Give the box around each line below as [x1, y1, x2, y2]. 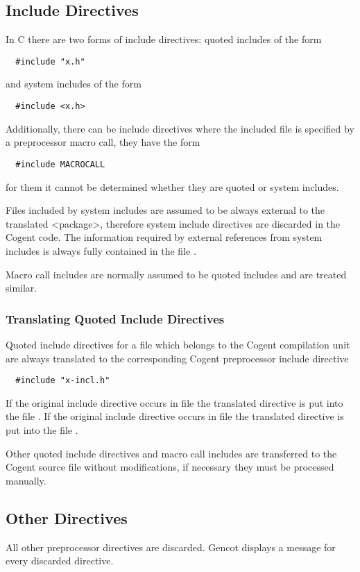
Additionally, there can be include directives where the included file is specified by [6, 121, 354, 135]
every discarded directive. [6, 553, 114, 568]
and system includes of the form [6, 76, 142, 91]
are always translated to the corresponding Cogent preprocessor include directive [6, 351, 349, 365]
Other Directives [6, 507, 128, 528]
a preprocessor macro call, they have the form [6, 135, 200, 149]
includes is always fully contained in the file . [6, 243, 196, 258]
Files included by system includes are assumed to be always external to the [6, 203, 325, 217]
